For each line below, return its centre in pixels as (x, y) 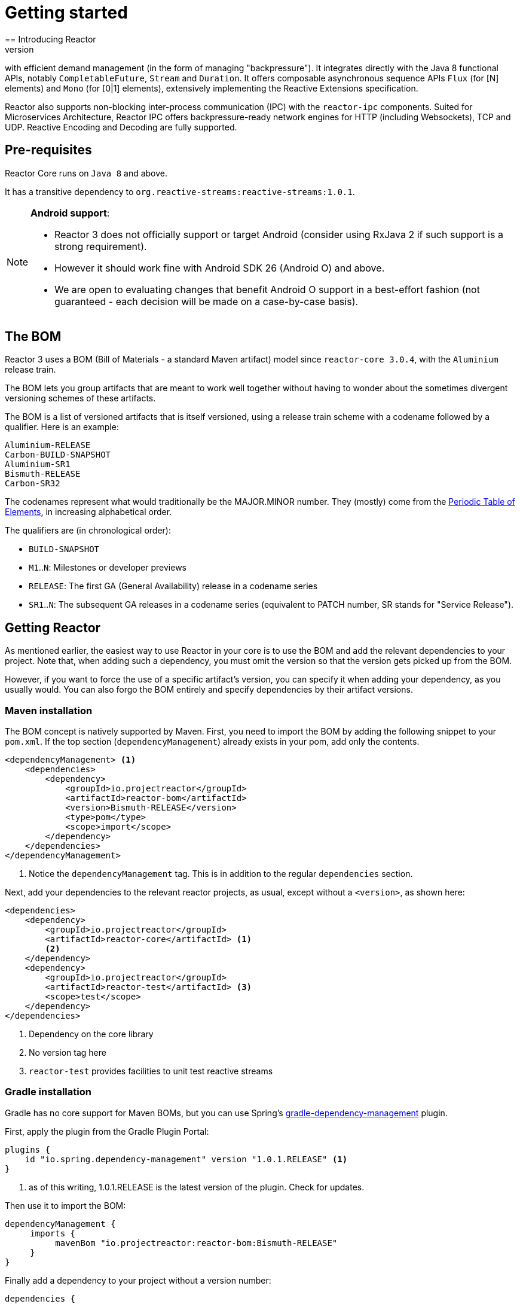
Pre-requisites (48, 150)
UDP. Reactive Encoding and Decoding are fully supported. (121, 127)
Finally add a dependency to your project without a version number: (138, 1280)
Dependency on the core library (91, 1034)
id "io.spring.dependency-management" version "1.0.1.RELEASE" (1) (186, 1159)
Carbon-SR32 (33, 484)
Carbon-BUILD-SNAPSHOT (58, 455)
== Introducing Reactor (51, 39)
